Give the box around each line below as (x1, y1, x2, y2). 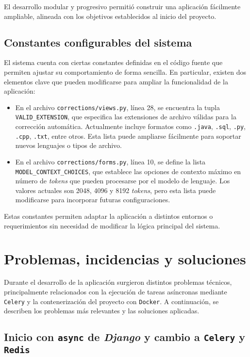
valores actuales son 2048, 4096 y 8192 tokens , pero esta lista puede (15, 185, 216, 195)
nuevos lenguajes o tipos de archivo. (15, 140, 122, 150)
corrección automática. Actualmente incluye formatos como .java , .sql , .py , (15, 121, 246, 131)
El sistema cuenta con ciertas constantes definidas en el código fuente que (4, 57, 223, 67)
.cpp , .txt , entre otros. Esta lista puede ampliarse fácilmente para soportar (15, 130, 241, 141)
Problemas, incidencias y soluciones (4, 249, 246, 269)
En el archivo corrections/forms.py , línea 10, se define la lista (15, 156, 206, 166)
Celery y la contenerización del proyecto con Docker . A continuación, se (4, 296, 219, 306)
